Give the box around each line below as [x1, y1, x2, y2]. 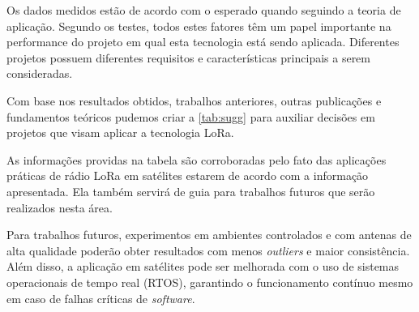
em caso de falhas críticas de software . [6, 289, 195, 306]
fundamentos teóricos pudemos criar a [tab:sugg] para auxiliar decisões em [6, 108, 375, 125]
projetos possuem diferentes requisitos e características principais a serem [6, 49, 370, 66]
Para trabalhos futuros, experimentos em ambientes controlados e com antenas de [6, 226, 412, 243]
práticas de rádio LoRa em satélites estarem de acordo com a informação [6, 167, 369, 184]
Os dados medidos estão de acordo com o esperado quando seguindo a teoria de [6, 2, 401, 18]
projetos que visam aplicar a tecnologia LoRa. [6, 124, 234, 141]
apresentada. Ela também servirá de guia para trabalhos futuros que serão [6, 182, 375, 199]
